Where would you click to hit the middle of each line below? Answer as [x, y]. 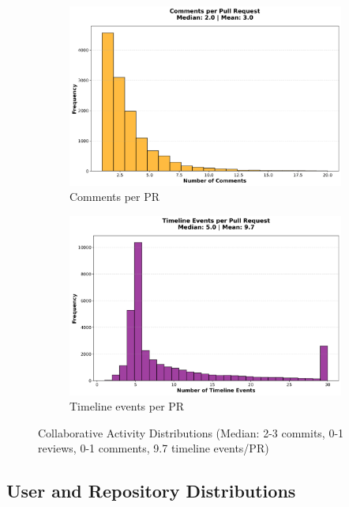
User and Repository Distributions [151, 491]
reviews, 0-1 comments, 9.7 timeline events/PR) [154, 448]
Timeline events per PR [127, 406]
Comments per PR [115, 197]
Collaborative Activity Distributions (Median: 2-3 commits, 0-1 [191, 432]
